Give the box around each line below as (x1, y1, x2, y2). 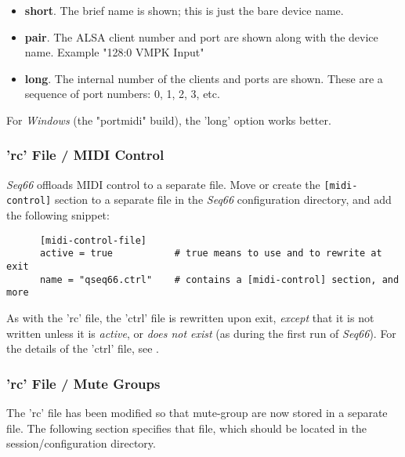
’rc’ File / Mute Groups (6, 373, 161, 393)
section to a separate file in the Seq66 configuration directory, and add (54, 191, 392, 208)
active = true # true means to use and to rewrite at (39, 248, 382, 259)
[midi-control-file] (39, 234, 146, 246)
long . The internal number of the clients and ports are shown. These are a (24, 70, 383, 86)
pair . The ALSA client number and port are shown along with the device (24, 28, 378, 45)
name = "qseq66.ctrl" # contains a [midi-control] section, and (39, 274, 400, 285)
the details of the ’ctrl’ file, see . (6, 340, 160, 357)
